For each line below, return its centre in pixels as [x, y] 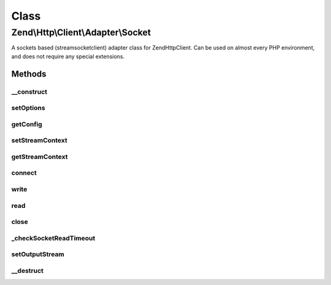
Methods [29, 74]
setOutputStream [38, 254]
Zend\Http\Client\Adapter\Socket [81, 32]
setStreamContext [39, 141]
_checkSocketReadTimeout [53, 238]
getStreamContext [40, 157]
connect [24, 173]
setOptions [28, 108]
